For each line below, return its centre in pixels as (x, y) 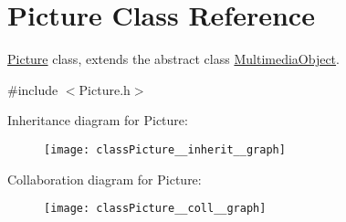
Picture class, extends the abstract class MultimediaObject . (173, 59)
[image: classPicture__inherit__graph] (165, 149)
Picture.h (105, 89)
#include (33, 89)
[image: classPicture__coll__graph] (155, 209)
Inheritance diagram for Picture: (98, 120)
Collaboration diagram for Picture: (105, 179)
